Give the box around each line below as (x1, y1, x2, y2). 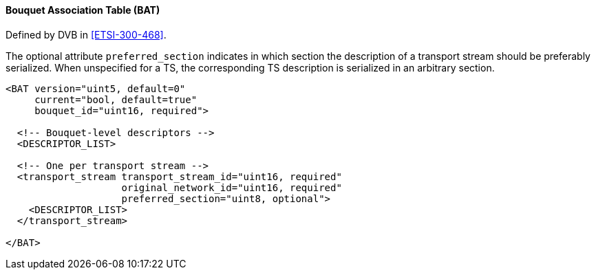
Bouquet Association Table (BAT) (6, 4, 160, 16)
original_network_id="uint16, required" (121, 181, 342, 193)
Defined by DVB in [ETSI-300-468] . (6, 28, 167, 41)
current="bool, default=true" (34, 93, 198, 105)
